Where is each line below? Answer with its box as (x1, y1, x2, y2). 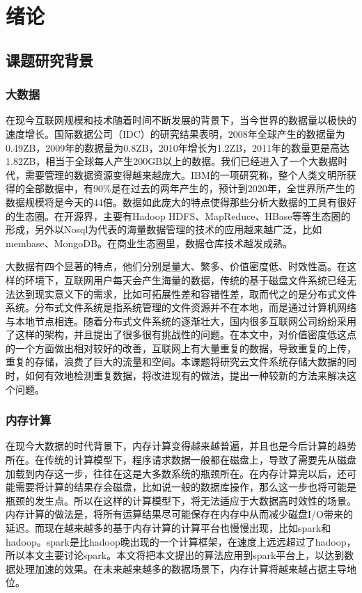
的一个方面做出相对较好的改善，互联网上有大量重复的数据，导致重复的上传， (6, 340, 356, 355)
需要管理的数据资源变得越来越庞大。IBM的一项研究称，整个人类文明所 (24, 167, 347, 182)
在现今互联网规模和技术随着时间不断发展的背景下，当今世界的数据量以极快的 (6, 113, 356, 127)
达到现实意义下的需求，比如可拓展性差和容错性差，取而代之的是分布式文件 (15, 286, 356, 301)
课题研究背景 (6, 49, 93, 70)
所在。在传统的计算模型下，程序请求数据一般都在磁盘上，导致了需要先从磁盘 (6, 452, 356, 467)
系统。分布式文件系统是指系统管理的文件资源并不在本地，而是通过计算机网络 (6, 300, 356, 315)
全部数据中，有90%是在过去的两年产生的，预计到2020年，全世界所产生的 (24, 181, 355, 196)
